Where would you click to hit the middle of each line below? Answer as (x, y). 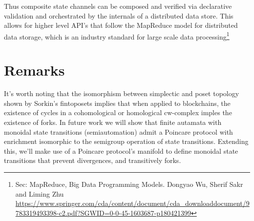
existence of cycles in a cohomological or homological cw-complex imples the (118, 112)
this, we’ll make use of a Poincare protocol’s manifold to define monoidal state (121, 151)
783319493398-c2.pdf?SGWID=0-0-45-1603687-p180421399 (103, 212)
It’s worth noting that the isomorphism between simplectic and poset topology (122, 93)
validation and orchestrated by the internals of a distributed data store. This (119, 15)
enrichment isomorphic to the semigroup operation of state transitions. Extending (126, 141)
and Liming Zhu (40, 193)
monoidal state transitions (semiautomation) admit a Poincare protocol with (118, 131)
